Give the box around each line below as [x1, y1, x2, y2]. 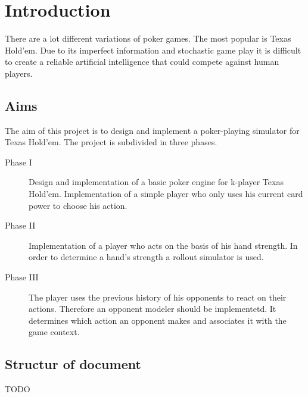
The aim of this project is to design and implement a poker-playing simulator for [5, 124, 300, 136]
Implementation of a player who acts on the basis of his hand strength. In [29, 239, 298, 251]
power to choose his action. [29, 199, 127, 211]
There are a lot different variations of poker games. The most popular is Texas [5, 32, 291, 45]
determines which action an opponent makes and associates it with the [29, 314, 287, 326]
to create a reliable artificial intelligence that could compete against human [5, 55, 279, 68]
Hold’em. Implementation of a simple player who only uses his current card [29, 187, 303, 200]
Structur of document [5, 355, 141, 373]
